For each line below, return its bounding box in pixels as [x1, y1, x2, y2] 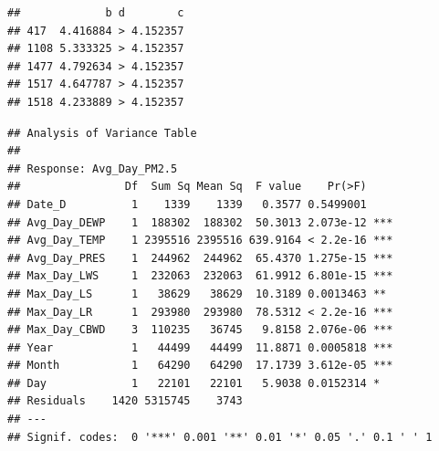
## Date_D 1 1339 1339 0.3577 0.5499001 [7, 197, 367, 211]
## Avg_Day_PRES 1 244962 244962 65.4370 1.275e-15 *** [7, 251, 393, 265]
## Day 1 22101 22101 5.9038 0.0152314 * [7, 376, 381, 390]
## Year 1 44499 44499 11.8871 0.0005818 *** [7, 341, 393, 354]
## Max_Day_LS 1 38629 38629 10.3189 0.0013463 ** [7, 287, 387, 300]
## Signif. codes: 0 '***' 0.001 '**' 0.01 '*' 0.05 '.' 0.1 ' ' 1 [7, 430, 433, 444]
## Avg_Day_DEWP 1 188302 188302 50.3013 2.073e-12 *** [7, 215, 393, 229]
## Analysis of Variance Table [7, 126, 197, 140]
